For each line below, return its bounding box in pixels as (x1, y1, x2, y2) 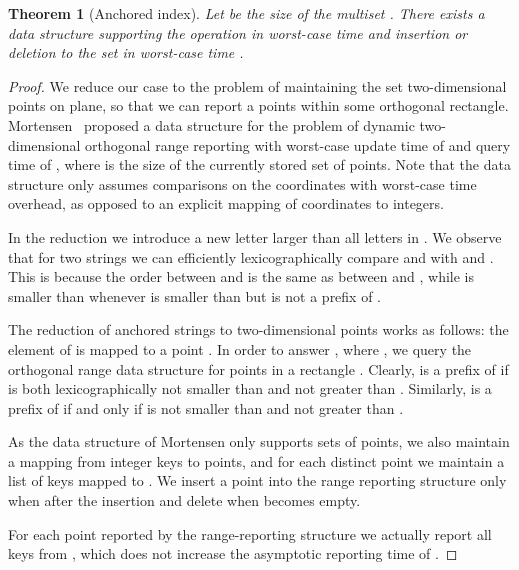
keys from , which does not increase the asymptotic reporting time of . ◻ (8, 543, 458, 564)
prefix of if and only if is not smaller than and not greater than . (8, 397, 404, 418)
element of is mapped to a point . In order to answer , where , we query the (8, 338, 472, 359)
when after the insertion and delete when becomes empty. (8, 490, 361, 511)
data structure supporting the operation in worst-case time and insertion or (8, 22, 468, 43)
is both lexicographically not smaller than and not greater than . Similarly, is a (8, 378, 492, 399)
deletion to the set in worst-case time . (8, 42, 244, 63)
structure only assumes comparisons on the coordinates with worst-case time (8, 173, 477, 194)
